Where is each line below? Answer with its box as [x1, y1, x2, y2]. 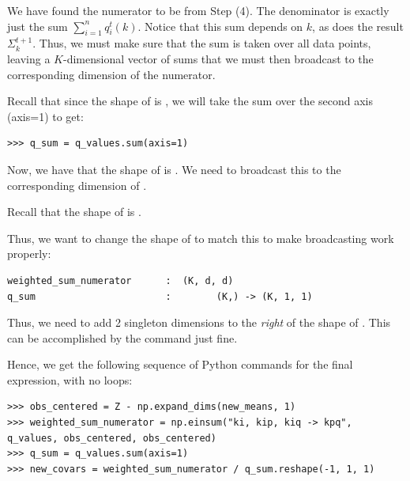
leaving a [7, 50, 51, 66]
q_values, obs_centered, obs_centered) [7, 432, 216, 444]
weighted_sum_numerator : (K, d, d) [7, 275, 234, 286]
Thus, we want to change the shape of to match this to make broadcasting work [7, 229, 394, 246]
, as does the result [312, 17, 404, 34]
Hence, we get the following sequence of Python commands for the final [7, 356, 353, 373]
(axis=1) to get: [7, 108, 84, 124]
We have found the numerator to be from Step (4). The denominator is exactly [7, 2, 389, 18]
